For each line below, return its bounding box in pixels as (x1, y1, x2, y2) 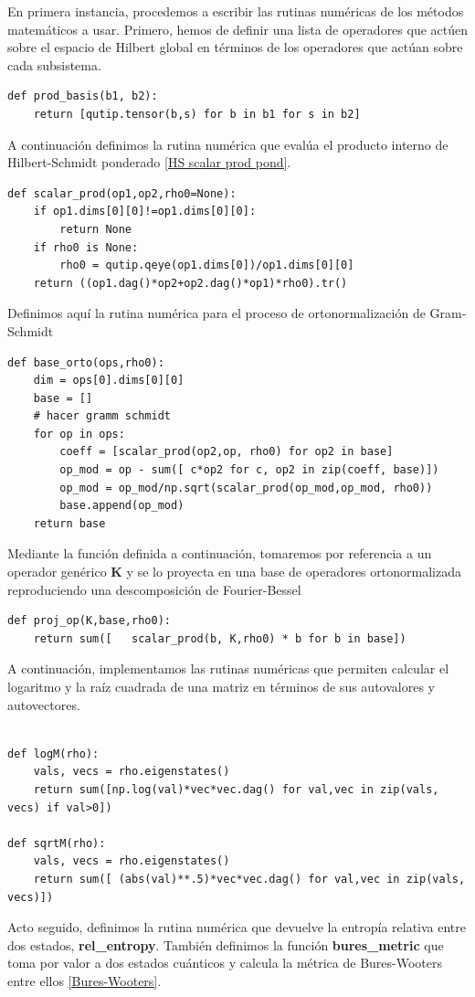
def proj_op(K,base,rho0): (7, 614, 171, 628)
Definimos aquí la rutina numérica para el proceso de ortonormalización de (7, 303, 426, 323)
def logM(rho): (7, 747, 100, 760)
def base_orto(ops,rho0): (7, 355, 164, 369)
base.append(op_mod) (59, 499, 185, 513)
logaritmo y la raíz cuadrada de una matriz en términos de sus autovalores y (7, 677, 435, 695)
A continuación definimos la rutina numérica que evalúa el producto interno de (7, 134, 449, 154)
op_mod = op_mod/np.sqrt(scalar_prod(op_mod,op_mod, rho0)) (59, 481, 433, 494)
